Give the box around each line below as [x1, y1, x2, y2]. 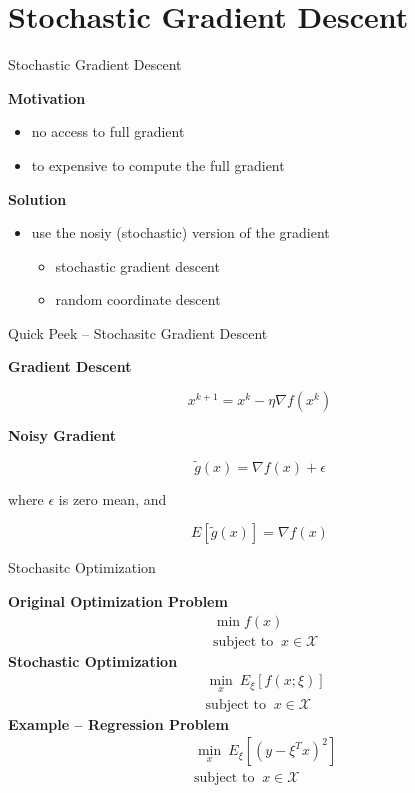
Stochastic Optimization [8, 650, 178, 671]
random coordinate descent [55, 289, 221, 310]
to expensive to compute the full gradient [31, 154, 285, 175]
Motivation [8, 87, 86, 108]
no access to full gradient [31, 121, 185, 142]
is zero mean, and [58, 488, 167, 509]
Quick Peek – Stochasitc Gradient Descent [8, 322, 268, 343]
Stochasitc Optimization [8, 557, 156, 578]
